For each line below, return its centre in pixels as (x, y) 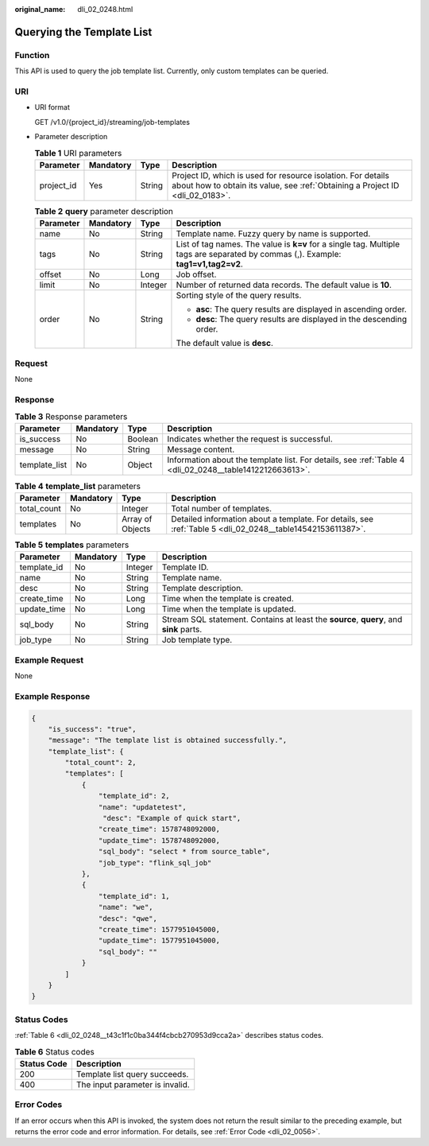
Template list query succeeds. (132, 1074)
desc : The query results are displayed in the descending (301, 320)
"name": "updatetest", (142, 807)
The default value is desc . (225, 344)
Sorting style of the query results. (239, 296)
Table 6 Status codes (54, 1051)
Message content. (201, 449)
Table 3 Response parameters (71, 417)
